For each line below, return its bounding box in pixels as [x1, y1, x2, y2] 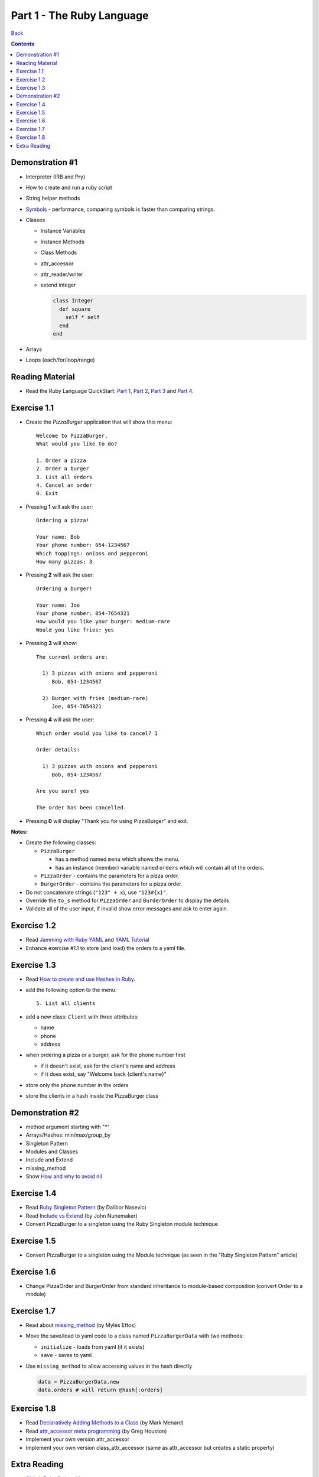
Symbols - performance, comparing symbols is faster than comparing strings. [25, 206, 216, 213]
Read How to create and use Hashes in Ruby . [25, 975, 136, 983]
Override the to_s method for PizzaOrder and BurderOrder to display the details [25, 897, 230, 904]
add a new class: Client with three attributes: [25, 1013, 139, 1020]
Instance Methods [40, 238, 85, 245]
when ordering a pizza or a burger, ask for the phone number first [25, 1052, 185, 1059]
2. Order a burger [36, 466, 90, 472]
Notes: [11, 828, 28, 835]
